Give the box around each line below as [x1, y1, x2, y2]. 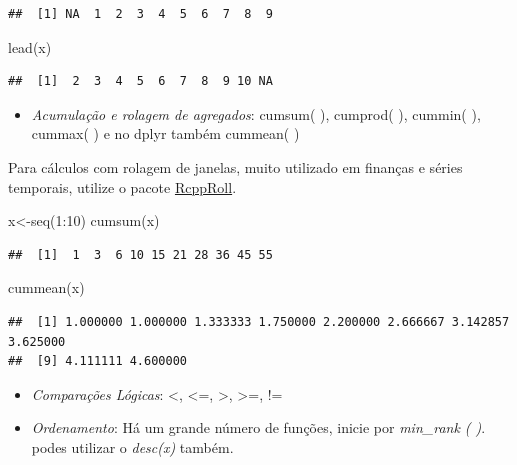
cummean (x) [8, 277, 85, 298]
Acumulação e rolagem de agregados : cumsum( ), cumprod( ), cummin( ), [31, 103, 481, 124]
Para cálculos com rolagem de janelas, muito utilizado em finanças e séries [8, 156, 463, 177]
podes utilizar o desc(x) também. [31, 436, 234, 457]
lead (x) [8, 36, 52, 57]
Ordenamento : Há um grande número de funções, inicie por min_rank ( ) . [31, 417, 486, 438]
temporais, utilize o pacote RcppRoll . [8, 176, 237, 197]
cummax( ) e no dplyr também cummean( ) [31, 123, 300, 144]
